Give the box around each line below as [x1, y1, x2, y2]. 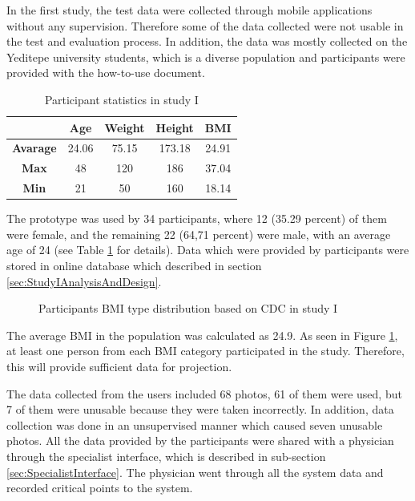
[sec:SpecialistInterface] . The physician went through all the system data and [6, 463, 384, 480]
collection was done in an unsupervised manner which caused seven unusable [6, 416, 383, 433]
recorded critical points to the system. [6, 479, 193, 496]
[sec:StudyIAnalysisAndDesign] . [6, 273, 162, 289]
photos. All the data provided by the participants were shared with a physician [6, 432, 394, 449]
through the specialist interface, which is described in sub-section [6, 447, 326, 464]
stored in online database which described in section [6, 257, 262, 273]
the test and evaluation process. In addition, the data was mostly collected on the [6, 33, 408, 50]
